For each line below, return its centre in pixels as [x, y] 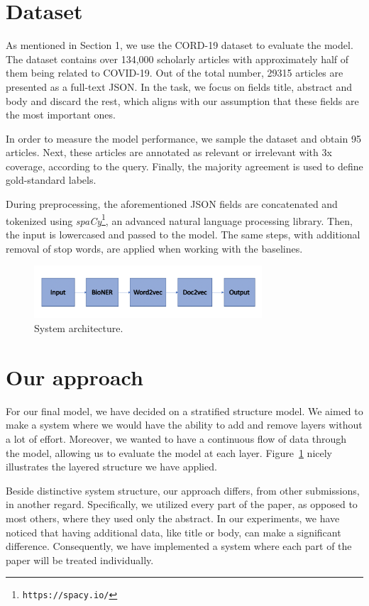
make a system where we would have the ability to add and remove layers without [184, 425]
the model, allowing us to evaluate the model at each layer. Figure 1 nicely [169, 452]
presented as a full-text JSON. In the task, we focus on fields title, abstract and [179, 86]
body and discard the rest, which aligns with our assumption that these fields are [182, 100]
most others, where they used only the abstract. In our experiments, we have [173, 518]
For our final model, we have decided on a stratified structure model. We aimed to [184, 411]
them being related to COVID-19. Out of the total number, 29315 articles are [175, 73]
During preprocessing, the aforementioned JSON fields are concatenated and [172, 204]
